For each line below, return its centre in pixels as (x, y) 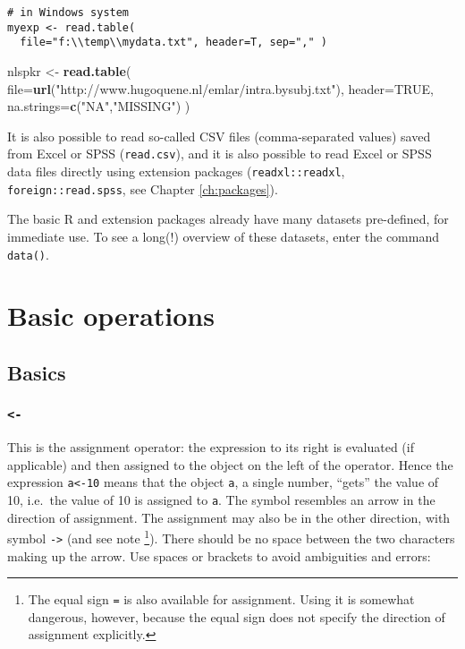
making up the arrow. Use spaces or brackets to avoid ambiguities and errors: (219, 555)
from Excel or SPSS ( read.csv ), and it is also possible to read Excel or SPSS (220, 154)
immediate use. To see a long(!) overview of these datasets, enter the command (223, 236)
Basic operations (111, 316)
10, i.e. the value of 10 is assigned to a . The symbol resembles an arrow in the (221, 499)
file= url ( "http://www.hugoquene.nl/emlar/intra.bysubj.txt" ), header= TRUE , (220, 88)
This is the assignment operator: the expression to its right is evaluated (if (211, 447)
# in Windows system (68, 13)
